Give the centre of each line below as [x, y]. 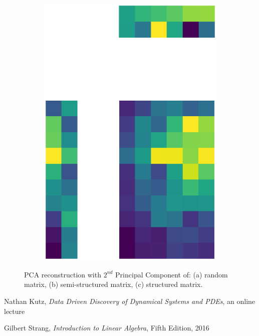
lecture [15, 311]
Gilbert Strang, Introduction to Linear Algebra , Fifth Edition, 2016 [107, 328]
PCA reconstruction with [63, 274]
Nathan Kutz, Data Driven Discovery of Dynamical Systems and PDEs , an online [130, 301]
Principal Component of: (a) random [172, 274]
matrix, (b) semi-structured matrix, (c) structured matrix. [113, 284]
